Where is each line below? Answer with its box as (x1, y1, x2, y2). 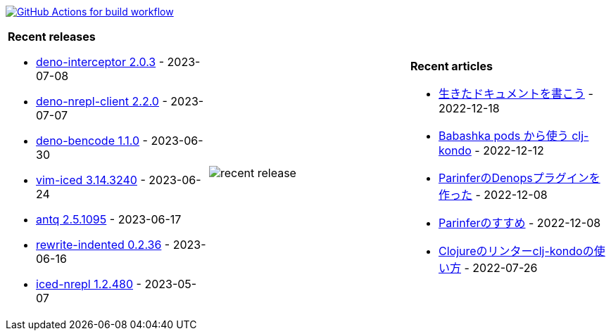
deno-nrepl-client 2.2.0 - (36, 94, 168, 108)
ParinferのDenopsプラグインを (438, 171, 600, 185)
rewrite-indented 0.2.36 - (36, 238, 170, 252)
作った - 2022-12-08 (438, 188, 548, 202)
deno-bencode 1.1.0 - (36, 134, 148, 148)
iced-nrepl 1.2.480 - (36, 277, 141, 291)
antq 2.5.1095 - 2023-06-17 (36, 212, 182, 226)
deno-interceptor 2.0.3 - (36, 55, 165, 69)
